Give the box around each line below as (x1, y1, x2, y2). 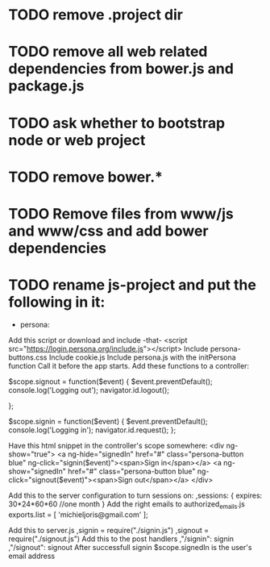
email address (8, 551, 55, 561)
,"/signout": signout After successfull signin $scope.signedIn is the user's (8, 542, 252, 552)
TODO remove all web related (8, 43, 208, 61)
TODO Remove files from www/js (8, 204, 234, 223)
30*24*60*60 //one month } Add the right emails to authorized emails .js (8, 498, 246, 511)
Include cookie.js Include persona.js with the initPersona (48, 352, 236, 362)
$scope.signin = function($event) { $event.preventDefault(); (8, 416, 208, 426)
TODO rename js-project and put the (8, 276, 256, 294)
